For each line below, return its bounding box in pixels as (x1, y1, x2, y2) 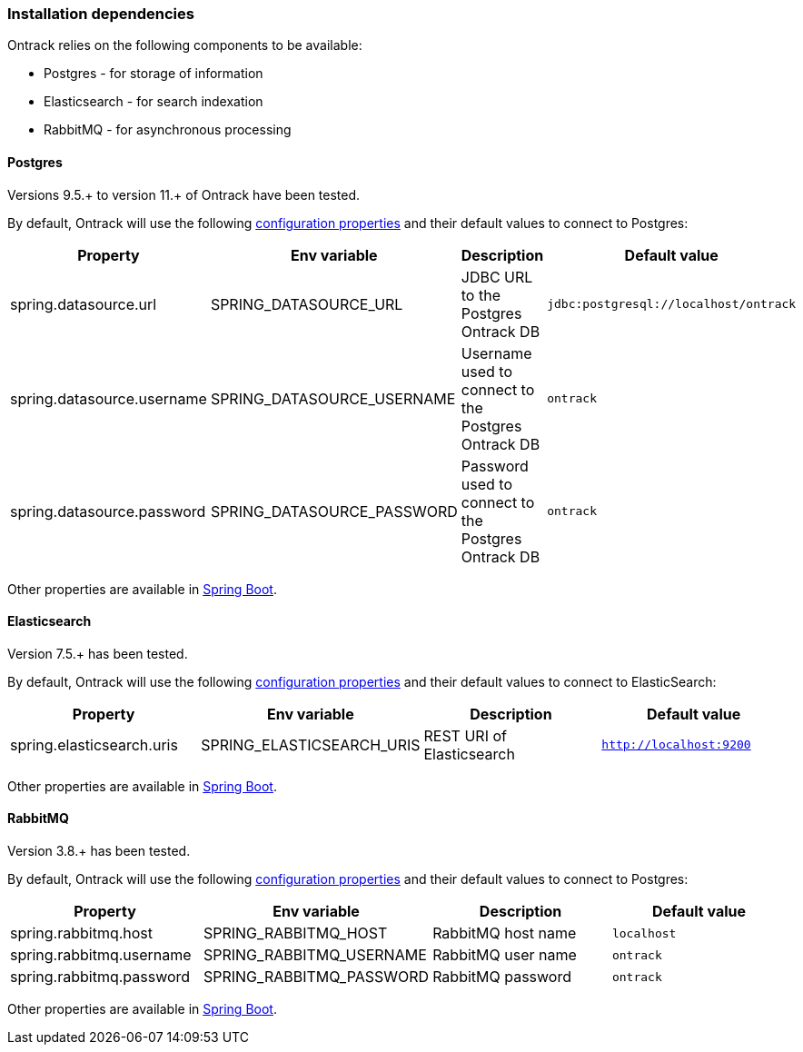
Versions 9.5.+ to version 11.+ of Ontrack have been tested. (7, 186, 361, 203)
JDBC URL (461, 267, 533, 286)
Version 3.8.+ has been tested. (7, 843, 191, 859)
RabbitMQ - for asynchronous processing (44, 122, 292, 138)
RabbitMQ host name (432, 924, 577, 943)
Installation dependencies (7, 5, 194, 23)
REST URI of (423, 726, 507, 745)
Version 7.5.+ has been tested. (7, 645, 188, 661)
